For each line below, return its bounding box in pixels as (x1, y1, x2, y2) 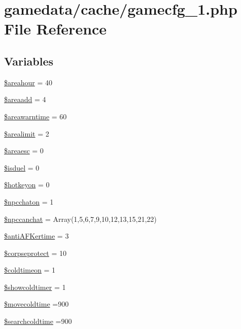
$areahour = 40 (4, 77, 52, 87)
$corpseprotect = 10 (4, 247, 67, 258)
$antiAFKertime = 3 (4, 231, 69, 241)
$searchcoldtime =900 (4, 316, 72, 326)
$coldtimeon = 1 (4, 265, 56, 275)
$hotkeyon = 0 (4, 179, 50, 190)
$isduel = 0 (4, 162, 40, 173)
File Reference (4, 18, 107, 39)
